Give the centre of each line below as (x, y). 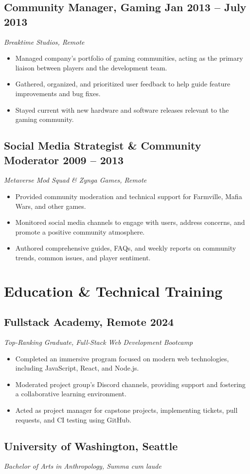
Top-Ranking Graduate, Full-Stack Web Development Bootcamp (98, 342)
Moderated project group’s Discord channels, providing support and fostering (130, 384)
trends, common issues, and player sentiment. (83, 257)
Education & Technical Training (113, 291)
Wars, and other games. (51, 206)
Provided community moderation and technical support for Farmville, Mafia (129, 196)
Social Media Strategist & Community (103, 145)
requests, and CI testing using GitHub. (73, 419)
